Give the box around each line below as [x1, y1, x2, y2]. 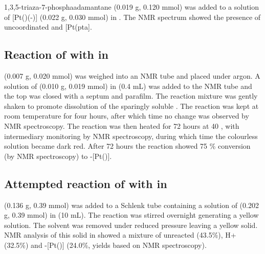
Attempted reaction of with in [4, 175, 167, 191]
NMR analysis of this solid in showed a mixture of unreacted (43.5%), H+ [4, 229, 236, 240]
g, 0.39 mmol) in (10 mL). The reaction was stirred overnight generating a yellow [4, 210, 259, 220]
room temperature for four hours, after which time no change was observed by [4, 110, 249, 121]
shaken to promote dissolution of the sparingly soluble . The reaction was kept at [4, 100, 259, 111]
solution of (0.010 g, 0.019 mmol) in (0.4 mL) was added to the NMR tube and [4, 80, 252, 91]
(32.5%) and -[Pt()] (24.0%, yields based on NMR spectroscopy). [4, 239, 207, 250]
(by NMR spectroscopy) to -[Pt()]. [4, 150, 112, 161]
